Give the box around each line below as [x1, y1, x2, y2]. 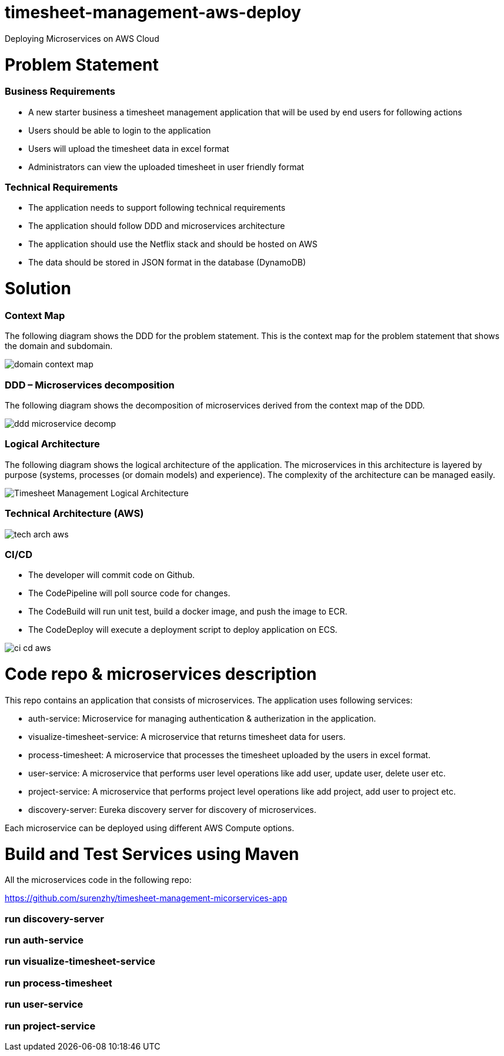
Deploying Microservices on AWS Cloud [5, 33, 159, 44]
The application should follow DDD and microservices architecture [28, 221, 285, 231]
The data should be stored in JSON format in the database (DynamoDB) [28, 257, 306, 268]
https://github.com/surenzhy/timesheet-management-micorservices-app [5, 893, 288, 904]
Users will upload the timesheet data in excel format [28, 143, 229, 154]
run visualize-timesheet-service [5, 955, 156, 968]
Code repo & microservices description [5, 664, 317, 684]
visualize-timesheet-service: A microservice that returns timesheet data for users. [28, 731, 346, 742]
